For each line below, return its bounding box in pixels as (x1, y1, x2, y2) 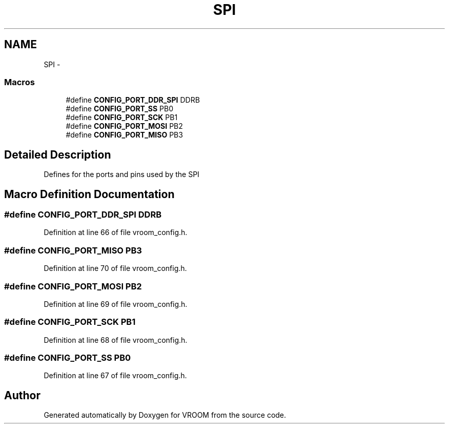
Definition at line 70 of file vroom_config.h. (44, 264, 187, 273)
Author (4, 388, 40, 402)
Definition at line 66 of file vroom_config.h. (44, 228, 188, 237)
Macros (4, 76, 35, 87)
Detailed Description (4, 148, 111, 161)
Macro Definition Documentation (4, 187, 175, 201)
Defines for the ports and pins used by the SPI (44, 170, 199, 179)
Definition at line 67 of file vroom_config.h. (44, 371, 187, 380)
